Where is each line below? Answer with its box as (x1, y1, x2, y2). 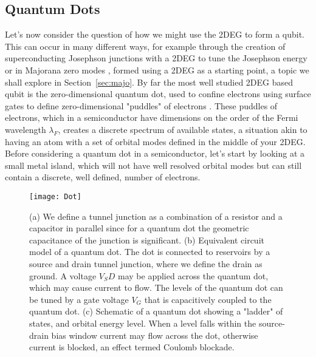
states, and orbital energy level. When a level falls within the (29, 316, 256, 329)
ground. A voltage (29, 269, 97, 282)
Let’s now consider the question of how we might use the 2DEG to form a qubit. (5, 28, 304, 41)
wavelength (5, 123, 46, 135)
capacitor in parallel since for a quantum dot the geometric (29, 222, 249, 234)
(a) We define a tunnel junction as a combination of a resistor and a (29, 209, 283, 222)
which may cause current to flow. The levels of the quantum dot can (29, 281, 283, 294)
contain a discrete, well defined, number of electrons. (5, 171, 201, 183)
